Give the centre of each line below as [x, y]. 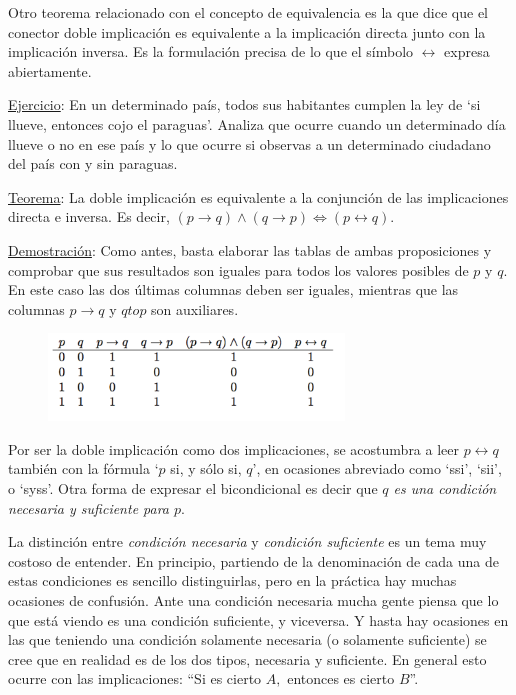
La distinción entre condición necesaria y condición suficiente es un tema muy [247, 541]
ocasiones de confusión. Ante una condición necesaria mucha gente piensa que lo [253, 600]
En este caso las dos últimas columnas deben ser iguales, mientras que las [233, 289]
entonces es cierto [341, 678]
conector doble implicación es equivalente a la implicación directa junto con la [247, 31]
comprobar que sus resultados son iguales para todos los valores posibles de [238, 269]
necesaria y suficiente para [89, 507]
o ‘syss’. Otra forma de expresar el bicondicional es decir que [193, 488]
